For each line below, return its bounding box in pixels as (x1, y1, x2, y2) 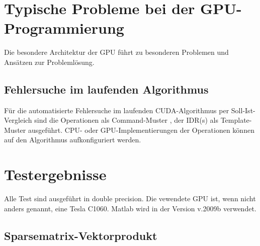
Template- (220, 115, 252, 125)
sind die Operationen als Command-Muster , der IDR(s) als (34, 115, 218, 125)
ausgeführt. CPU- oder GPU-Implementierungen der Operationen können (28, 124, 254, 135)
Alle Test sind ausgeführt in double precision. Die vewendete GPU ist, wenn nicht (4, 193, 256, 204)
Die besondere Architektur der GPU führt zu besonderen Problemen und (4, 47, 229, 57)
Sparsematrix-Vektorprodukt (4, 227, 157, 243)
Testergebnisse (4, 164, 107, 185)
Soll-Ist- (231, 105, 255, 115)
